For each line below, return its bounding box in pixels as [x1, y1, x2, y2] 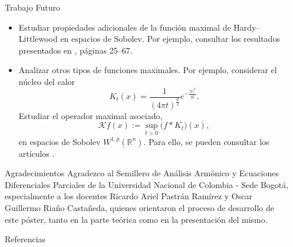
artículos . [18, 147, 55, 159]
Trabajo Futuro [5, 1, 61, 13]
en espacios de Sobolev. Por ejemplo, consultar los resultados [60, 32, 280, 45]
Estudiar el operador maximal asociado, [18, 109, 163, 121]
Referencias [5, 233, 46, 245]
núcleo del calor [18, 75, 75, 87]
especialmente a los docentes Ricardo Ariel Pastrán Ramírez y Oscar [5, 190, 252, 202]
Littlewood [18, 32, 58, 45]
